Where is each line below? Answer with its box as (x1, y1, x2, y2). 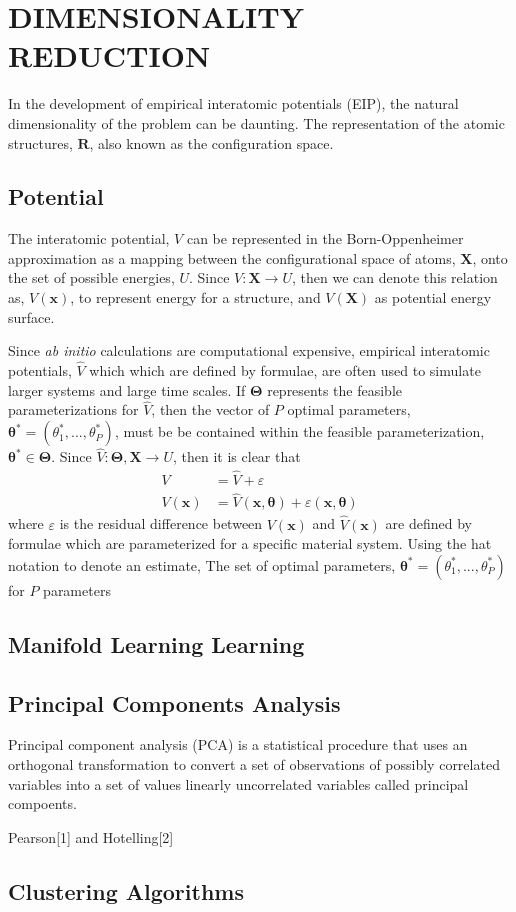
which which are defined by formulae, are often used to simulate (89, 360, 481, 381)
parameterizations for (8, 399, 139, 420)
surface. (8, 306, 55, 327)
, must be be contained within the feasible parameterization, (114, 421, 485, 442)
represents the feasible (267, 379, 402, 400)
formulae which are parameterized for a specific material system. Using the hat (8, 533, 492, 554)
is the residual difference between (59, 513, 263, 534)
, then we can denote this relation (291, 267, 498, 288)
